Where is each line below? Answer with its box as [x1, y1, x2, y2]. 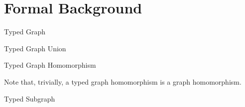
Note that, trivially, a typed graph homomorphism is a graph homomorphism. [4, 76, 242, 87]
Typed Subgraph [4, 93, 55, 104]
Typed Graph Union [4, 43, 66, 53]
